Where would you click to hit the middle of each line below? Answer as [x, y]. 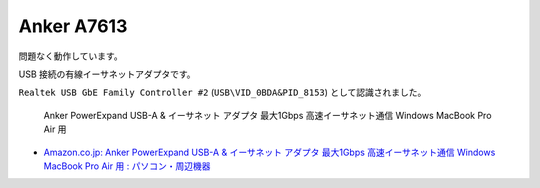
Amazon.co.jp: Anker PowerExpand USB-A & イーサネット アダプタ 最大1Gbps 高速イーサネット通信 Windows [269, 152]
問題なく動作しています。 [71, 56]
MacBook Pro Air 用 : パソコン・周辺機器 [127, 166]
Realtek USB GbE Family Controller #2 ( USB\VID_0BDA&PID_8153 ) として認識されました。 [222, 92]
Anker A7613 [73, 26]
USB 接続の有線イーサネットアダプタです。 [107, 74]
